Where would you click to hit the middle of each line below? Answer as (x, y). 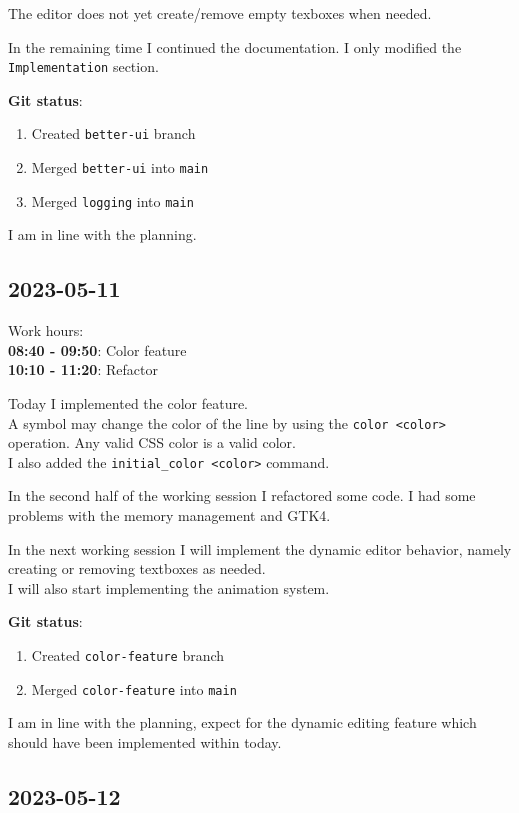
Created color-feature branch (128, 655)
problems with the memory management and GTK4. (169, 515)
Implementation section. (83, 66)
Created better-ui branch (113, 133)
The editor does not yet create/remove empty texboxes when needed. (220, 13)
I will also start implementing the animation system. (169, 587)
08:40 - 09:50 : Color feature (97, 349)
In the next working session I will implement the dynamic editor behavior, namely (260, 548)
